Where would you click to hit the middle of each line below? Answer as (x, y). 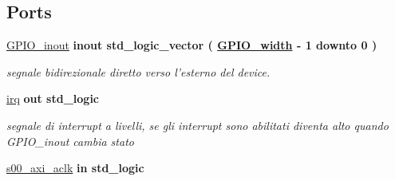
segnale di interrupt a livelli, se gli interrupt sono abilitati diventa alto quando (197, 125)
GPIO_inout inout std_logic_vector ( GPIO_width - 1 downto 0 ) (192, 45)
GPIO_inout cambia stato (70, 141)
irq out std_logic (53, 98)
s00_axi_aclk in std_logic (75, 168)
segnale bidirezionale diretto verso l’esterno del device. (138, 71)
